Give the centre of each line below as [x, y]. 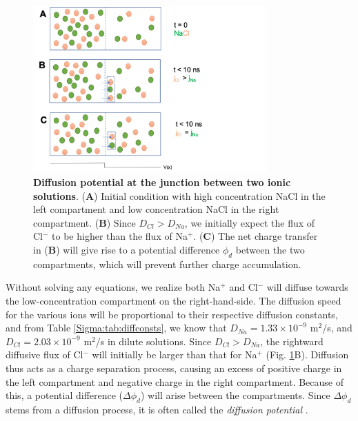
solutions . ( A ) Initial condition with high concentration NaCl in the [179, 195]
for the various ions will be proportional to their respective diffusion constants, [172, 314]
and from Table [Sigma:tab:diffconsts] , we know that [116, 328]
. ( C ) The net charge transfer [256, 236]
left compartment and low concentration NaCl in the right [156, 209]
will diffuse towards [307, 287]
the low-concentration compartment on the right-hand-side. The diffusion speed [173, 300]
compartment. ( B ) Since [84, 222]
